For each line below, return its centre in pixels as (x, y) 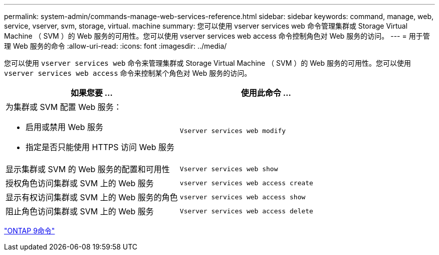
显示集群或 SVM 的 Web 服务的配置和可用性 (88, 169)
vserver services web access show (243, 197)
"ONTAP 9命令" (30, 231)
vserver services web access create (246, 183)
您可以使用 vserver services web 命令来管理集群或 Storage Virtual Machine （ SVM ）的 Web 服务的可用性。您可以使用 (208, 63)
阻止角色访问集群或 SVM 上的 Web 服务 (80, 211)
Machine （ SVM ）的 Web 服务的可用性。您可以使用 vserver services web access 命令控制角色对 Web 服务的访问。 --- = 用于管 (217, 36)
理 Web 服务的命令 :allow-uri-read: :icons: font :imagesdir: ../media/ (116, 46)
